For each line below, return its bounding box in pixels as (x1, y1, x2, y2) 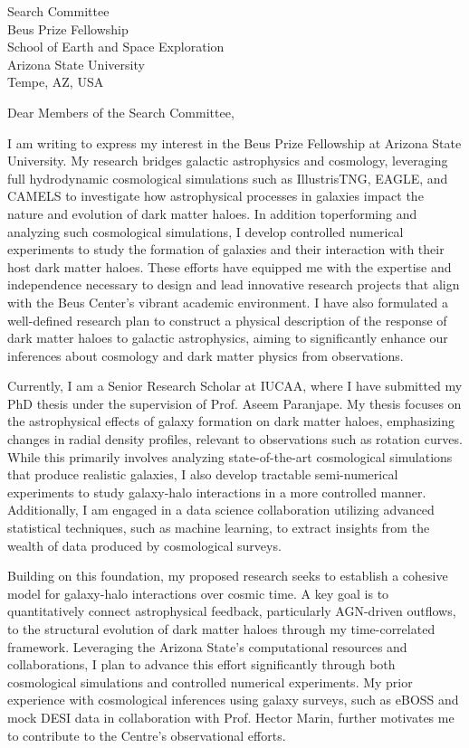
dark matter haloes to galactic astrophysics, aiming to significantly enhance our (7, 328, 448, 347)
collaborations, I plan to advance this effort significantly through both (7, 655, 396, 674)
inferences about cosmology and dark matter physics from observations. (7, 346, 404, 365)
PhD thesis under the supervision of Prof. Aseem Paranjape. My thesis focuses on (7, 393, 462, 412)
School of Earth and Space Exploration (7, 37, 225, 56)
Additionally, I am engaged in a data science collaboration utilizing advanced (7, 500, 435, 519)
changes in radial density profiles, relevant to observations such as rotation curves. (7, 430, 463, 449)
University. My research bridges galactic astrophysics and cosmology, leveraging (7, 151, 448, 170)
